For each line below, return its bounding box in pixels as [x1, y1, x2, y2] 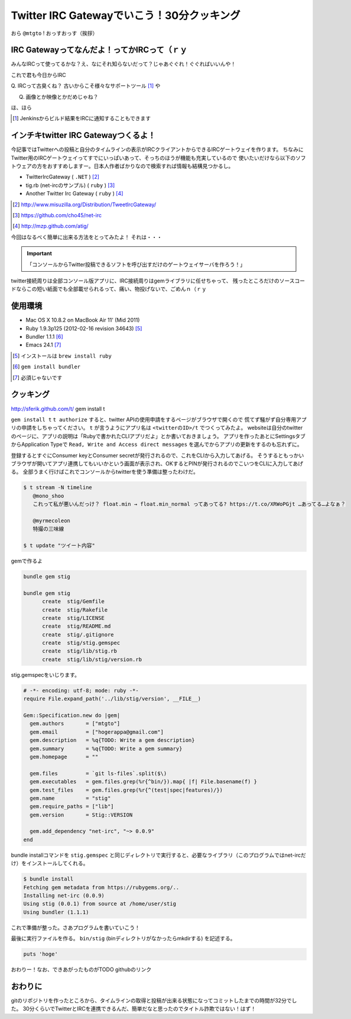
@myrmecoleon [32, 517, 71, 524]
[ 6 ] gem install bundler [12, 363, 81, 370]
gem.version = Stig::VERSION [30, 811, 133, 818]
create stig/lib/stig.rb [42, 648, 118, 654]
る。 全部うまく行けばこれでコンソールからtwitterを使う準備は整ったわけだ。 [11, 468, 199, 475]
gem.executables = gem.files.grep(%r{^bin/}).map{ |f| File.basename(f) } [30, 779, 257, 785]
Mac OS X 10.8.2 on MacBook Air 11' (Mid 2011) [25, 317, 140, 324]
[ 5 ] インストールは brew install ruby [12, 352, 112, 359]
